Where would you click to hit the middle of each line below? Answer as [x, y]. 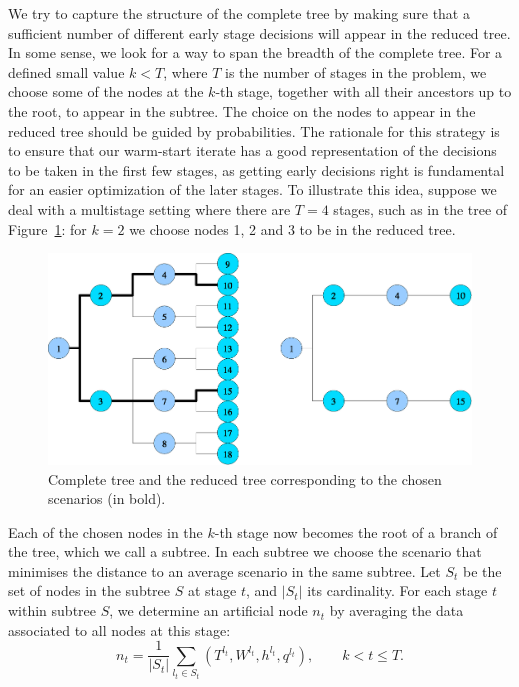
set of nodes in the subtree [89, 590]
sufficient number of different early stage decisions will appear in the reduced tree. [259, 32]
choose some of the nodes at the [106, 91]
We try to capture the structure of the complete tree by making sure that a [239, 13]
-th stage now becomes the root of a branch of [356, 531]
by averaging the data [396, 610]
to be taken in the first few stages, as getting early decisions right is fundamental [256, 169]
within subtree [52, 610]
